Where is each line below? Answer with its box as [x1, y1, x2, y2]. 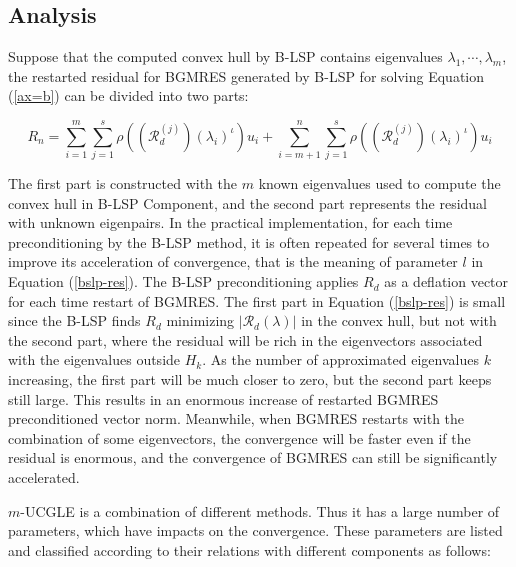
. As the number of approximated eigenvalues [202, 349, 479, 370]
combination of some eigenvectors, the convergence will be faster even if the [8, 427, 471, 448]
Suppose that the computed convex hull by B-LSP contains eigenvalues [8, 46, 443, 67]
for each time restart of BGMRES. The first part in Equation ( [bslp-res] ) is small [8, 290, 506, 311]
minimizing [166, 310, 235, 331]
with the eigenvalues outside [8, 349, 181, 370]
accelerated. [8, 467, 80, 488]
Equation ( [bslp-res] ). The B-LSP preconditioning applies [8, 271, 359, 292]
